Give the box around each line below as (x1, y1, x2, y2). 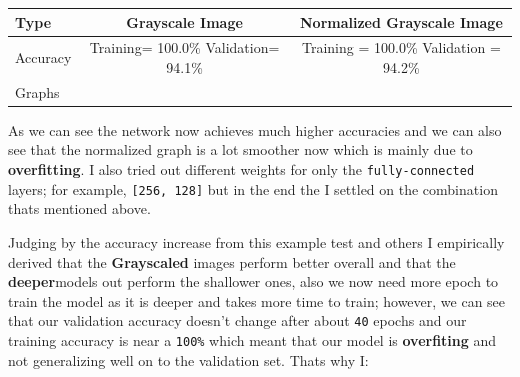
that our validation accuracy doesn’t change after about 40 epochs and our (8, 310, 467, 331)
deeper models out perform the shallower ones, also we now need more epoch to (8, 271, 499, 292)
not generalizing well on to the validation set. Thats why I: (8, 349, 369, 370)
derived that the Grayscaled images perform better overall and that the (8, 251, 456, 272)
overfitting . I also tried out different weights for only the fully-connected (8, 159, 475, 180)
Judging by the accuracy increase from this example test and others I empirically (8, 231, 505, 252)
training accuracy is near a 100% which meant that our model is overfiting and (8, 330, 497, 350)
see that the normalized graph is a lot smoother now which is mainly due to (8, 139, 473, 160)
